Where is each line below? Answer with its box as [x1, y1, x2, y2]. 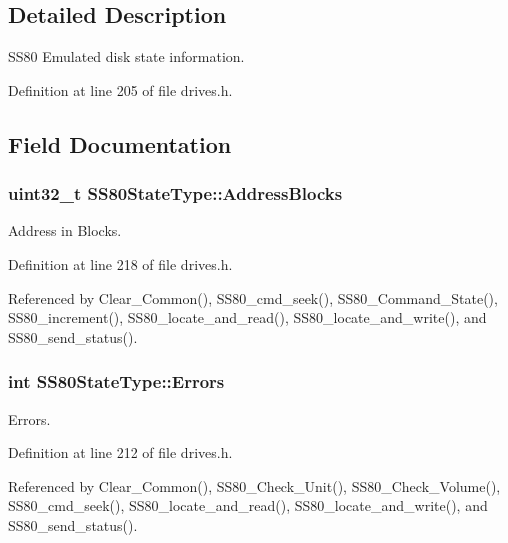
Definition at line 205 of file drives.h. [8, 79, 233, 100]
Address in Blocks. [8, 220, 122, 241]
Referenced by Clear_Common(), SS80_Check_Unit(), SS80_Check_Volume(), [8, 475, 501, 496]
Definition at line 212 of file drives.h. [8, 442, 233, 463]
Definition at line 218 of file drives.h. [8, 253, 233, 274]
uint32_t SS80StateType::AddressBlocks [8, 181, 343, 206]
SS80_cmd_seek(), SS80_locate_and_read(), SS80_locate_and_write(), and [8, 495, 488, 516]
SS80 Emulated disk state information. [8, 46, 245, 67]
